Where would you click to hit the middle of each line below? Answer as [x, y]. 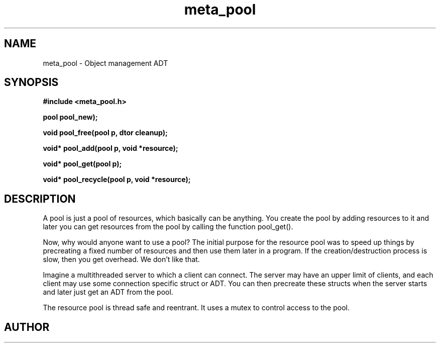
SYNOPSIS [31, 82]
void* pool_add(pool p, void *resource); [111, 148]
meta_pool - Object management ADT [105, 63]
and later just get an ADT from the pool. [108, 292]
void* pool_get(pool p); [82, 164]
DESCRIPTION [40, 199]
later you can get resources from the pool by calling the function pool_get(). [168, 227]
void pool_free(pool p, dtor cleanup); [105, 133]
